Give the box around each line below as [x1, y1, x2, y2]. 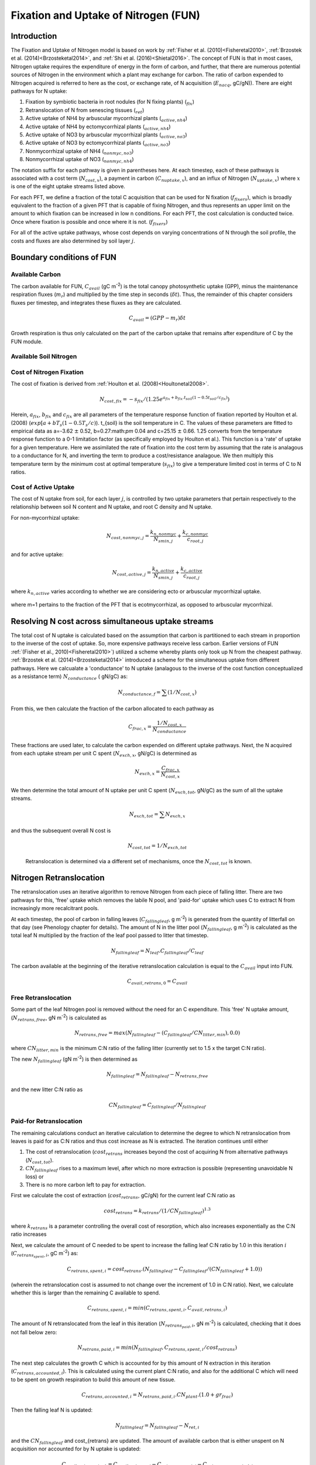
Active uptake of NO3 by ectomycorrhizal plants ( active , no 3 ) [25, 139, 171, 148]
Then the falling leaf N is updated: [11, 1406, 93, 1413]
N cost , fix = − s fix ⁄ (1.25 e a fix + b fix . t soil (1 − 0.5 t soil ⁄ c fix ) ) [99, 394, 230, 404]
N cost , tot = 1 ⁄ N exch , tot [128, 842, 187, 850]
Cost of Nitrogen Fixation [11, 368, 84, 376]
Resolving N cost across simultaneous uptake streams [11, 616, 214, 626]
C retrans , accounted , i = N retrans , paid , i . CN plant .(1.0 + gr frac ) [81, 1391, 233, 1399]
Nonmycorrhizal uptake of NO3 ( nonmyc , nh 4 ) [25, 156, 134, 164]
